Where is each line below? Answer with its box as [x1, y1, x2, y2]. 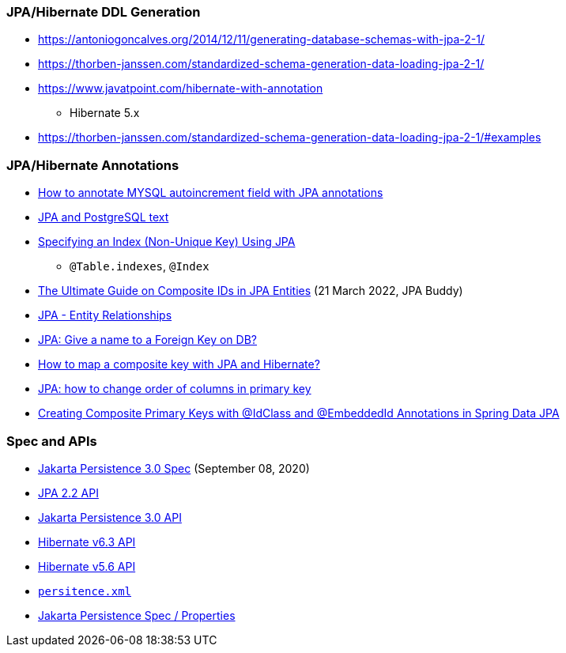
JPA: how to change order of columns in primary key [38, 382, 311, 396]
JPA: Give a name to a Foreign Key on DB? [38, 333, 257, 347]
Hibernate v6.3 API [38, 534, 136, 549]
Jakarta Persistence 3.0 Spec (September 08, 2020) [38, 461, 310, 475]
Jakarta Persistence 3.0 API [38, 510, 182, 524]
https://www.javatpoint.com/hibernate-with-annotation [38, 81, 323, 96]
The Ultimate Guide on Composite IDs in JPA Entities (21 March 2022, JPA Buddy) [38, 284, 463, 298]
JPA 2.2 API [38, 485, 99, 500]
